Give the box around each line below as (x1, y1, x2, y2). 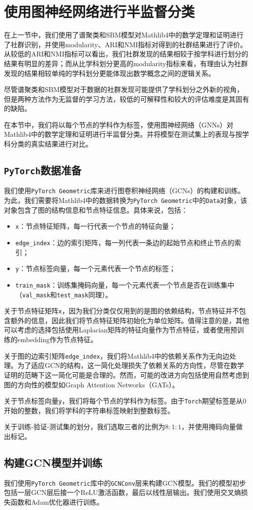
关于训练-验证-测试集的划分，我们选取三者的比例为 (4, 421, 165, 432)
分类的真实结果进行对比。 (10, 139, 92, 149)
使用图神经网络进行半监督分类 (4, 1, 195, 21)
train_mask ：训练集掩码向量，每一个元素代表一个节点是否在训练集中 (15, 279, 235, 290)
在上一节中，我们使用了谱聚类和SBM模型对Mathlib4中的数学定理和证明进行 (4, 30, 244, 40)
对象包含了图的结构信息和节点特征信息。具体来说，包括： (4, 204, 188, 215)
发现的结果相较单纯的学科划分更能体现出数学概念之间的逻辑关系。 (4, 68, 215, 78)
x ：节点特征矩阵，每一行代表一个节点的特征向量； (15, 221, 176, 231)
